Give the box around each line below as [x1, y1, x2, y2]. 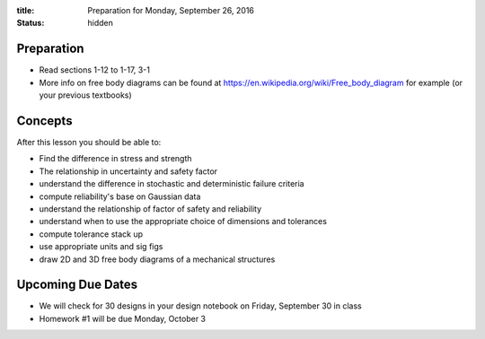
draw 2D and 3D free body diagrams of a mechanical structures [39, 254, 276, 265]
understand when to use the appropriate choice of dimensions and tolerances [39, 216, 328, 227]
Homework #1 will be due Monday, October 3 [39, 313, 207, 324]
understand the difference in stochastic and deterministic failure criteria [39, 178, 304, 189]
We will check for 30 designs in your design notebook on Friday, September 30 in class [39, 300, 363, 311]
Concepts [16, 113, 73, 128]
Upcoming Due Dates [16, 277, 138, 292]
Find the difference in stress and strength [39, 153, 192, 164]
